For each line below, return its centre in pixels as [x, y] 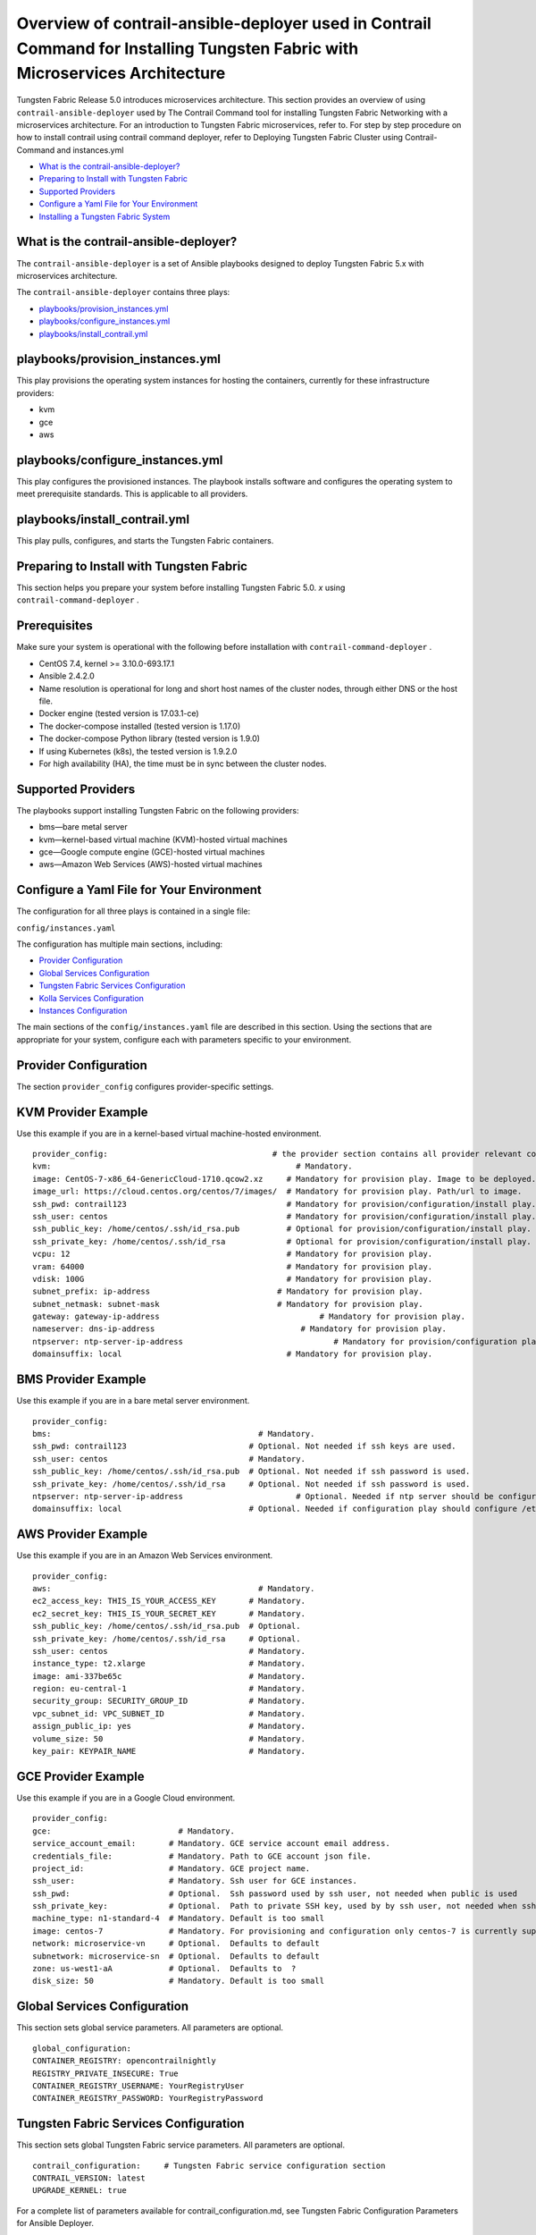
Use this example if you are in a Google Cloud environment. [126, 1798]
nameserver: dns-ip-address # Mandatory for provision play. [239, 1329]
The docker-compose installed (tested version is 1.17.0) [140, 726]
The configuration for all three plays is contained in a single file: [134, 911]
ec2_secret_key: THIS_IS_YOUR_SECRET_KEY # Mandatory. [169, 1613]
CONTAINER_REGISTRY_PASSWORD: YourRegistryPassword [148, 2098]
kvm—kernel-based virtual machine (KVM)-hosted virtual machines [163, 839]
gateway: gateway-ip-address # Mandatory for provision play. [249, 1317]
